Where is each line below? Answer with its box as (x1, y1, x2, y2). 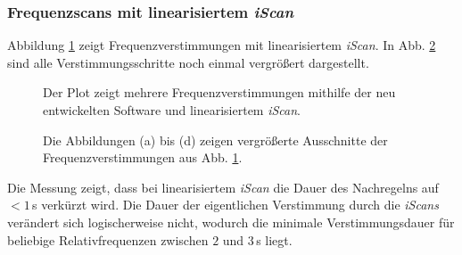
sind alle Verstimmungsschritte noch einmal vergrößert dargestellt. (7, 53, 369, 71)
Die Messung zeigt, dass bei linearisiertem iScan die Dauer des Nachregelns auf (7, 177, 439, 196)
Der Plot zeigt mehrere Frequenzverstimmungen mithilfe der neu (43, 83, 396, 102)
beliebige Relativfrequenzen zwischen (7, 230, 209, 249)
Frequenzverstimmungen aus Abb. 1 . (43, 148, 243, 167)
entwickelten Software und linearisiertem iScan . (43, 101, 301, 119)
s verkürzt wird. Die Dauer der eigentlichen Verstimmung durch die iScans (31, 195, 439, 214)
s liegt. (256, 230, 293, 249)
